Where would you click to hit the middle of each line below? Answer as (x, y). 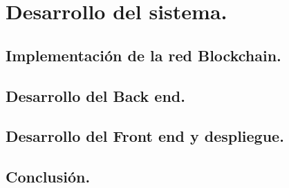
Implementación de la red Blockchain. (143, 55)
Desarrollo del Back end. (95, 95)
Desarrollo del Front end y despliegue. (145, 136)
